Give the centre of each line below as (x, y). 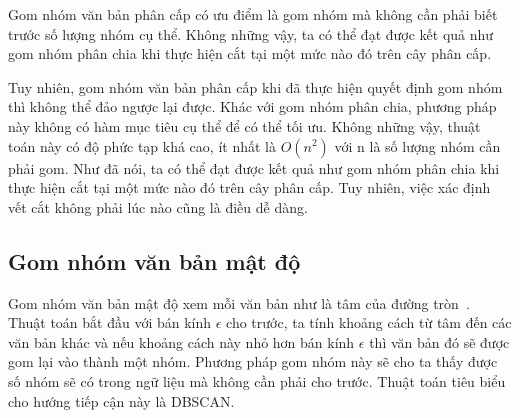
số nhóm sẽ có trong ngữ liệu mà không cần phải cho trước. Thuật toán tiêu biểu (257, 380)
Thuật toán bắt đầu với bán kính (110, 322)
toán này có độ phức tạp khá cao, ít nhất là (142, 145)
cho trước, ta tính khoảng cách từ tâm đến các (369, 322)
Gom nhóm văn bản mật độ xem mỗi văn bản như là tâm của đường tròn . (239, 302)
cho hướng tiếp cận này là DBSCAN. (121, 400)
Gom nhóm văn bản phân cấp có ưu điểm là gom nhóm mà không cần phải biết (253, 14)
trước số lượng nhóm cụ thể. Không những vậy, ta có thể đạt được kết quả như (251, 33)
